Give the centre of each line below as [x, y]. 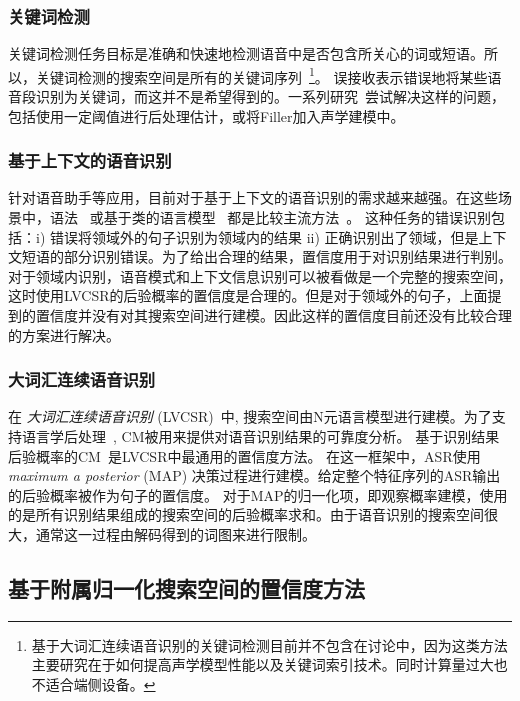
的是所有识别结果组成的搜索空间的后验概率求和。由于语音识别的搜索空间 [246, 514]
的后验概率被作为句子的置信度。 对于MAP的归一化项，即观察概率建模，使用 [258, 494]
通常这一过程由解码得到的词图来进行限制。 [175, 534]
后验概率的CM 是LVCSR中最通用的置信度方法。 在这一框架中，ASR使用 [244, 455]
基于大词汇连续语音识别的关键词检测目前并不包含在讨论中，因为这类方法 [269, 644]
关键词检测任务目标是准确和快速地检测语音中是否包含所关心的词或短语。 [246, 53]
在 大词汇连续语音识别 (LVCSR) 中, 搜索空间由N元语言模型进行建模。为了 [250, 416]
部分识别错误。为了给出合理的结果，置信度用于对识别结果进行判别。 [287, 256]
